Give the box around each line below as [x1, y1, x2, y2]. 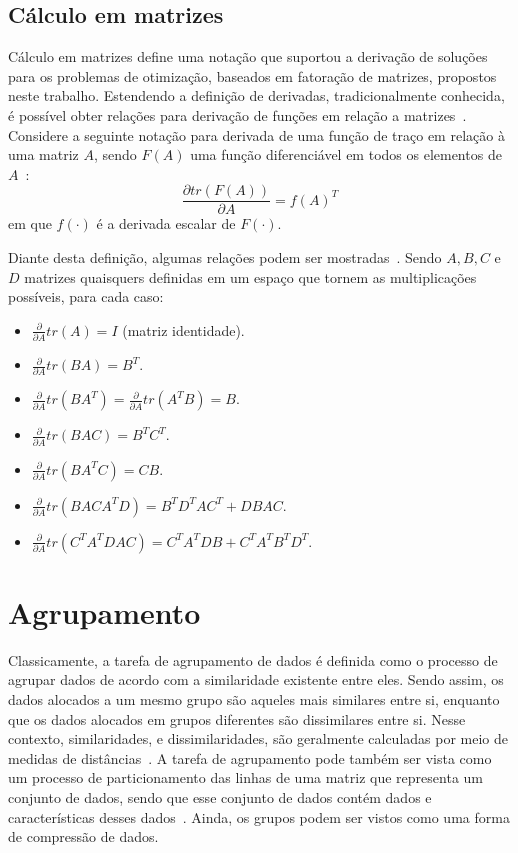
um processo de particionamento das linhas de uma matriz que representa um [8, 767, 483, 788]
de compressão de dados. [8, 826, 159, 847]
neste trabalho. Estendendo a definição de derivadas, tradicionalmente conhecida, [8, 85, 505, 106]
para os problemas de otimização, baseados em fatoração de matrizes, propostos [8, 65, 497, 86]
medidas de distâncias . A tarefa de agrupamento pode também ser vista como [8, 747, 492, 768]
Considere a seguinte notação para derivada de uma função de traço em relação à [8, 124, 505, 145]
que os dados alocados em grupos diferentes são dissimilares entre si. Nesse [8, 708, 466, 729]
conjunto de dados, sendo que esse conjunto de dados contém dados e [8, 787, 432, 808]
